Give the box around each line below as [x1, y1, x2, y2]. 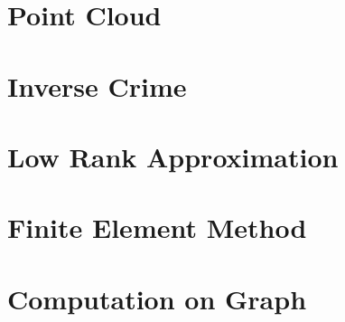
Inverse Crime [7, 67, 187, 104]
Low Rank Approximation [7, 137, 339, 175]
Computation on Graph [7, 279, 307, 317]
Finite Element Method [7, 209, 307, 246]
